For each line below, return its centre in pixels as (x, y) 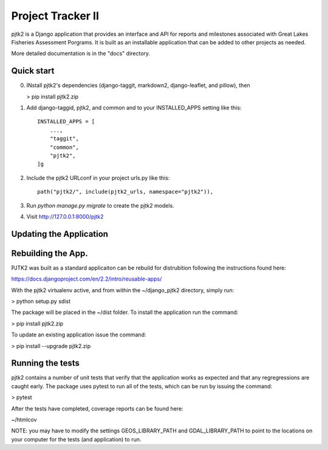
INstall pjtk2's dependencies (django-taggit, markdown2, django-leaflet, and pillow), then (138, 86)
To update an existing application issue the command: (79, 335)
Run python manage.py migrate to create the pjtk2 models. (100, 205)
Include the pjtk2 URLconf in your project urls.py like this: (98, 178)
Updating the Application (60, 234)
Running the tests (46, 363)
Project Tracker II (55, 16)
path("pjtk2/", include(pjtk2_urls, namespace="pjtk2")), (125, 192)
